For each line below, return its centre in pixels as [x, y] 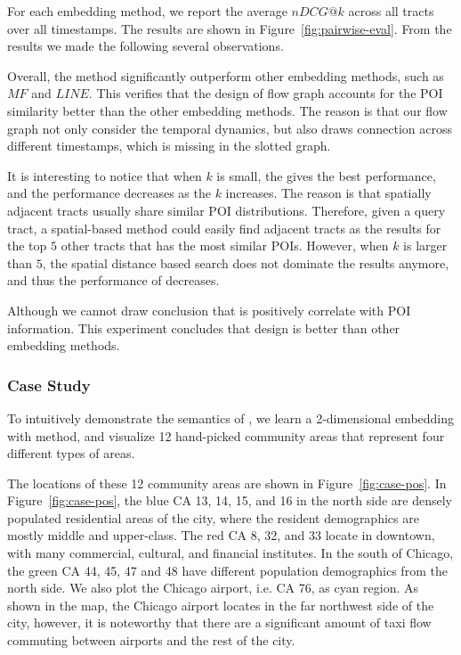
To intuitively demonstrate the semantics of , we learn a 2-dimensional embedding [231, 418]
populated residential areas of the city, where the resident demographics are [213, 517]
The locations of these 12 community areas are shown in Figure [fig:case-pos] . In [227, 483]
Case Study [49, 385]
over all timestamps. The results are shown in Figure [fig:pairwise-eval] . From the [230, 28]
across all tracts [391, 11]
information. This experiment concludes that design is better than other [204, 327]
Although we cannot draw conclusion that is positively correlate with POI [209, 310]
